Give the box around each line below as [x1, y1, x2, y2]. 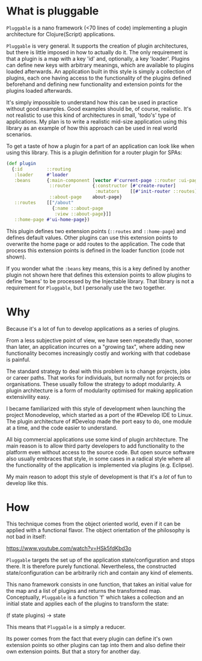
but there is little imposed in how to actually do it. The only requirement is [6, 48, 188, 55]
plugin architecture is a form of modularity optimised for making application [6, 387, 194, 394]
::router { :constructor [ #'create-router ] [49, 183, 176, 189]
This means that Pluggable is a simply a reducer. [6, 624, 126, 631]
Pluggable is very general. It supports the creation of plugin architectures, [6, 42, 189, 49]
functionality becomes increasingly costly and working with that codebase [6, 349, 191, 357]
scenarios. [6, 131, 32, 138]
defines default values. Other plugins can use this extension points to [6, 234, 178, 241]
